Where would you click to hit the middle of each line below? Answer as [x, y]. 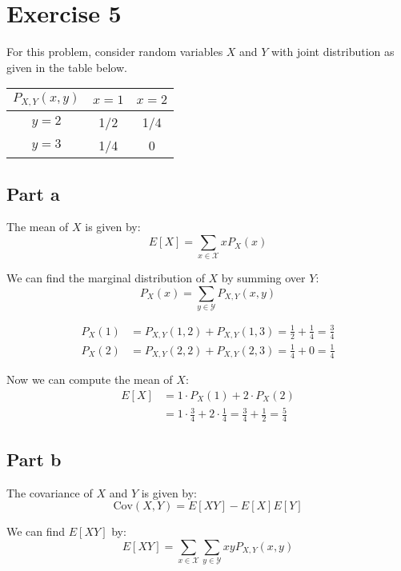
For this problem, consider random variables [115, 52]
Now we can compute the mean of [90, 379]
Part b [34, 459]
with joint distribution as [333, 52]
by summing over [263, 278]
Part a [33, 193]
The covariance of [50, 492]
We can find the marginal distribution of [106, 278]
